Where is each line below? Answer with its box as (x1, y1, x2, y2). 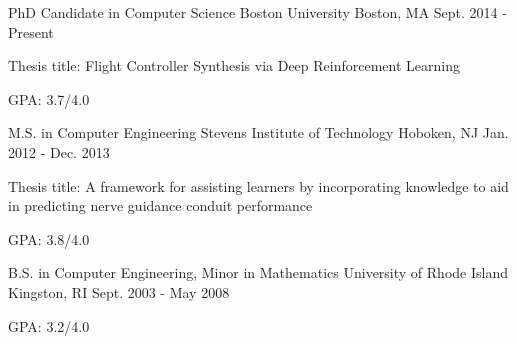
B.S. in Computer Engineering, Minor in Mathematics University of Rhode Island (8, 262, 508, 283)
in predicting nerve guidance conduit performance (8, 195, 313, 216)
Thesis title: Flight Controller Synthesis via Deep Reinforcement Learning (8, 55, 460, 76)
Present (8, 21, 54, 42)
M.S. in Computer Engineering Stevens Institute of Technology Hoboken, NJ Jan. (8, 122, 509, 143)
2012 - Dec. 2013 (8, 141, 110, 162)
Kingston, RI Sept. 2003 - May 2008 (8, 281, 230, 302)
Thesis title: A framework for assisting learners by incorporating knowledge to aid (8, 175, 509, 196)
